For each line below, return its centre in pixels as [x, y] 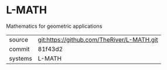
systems [21, 58]
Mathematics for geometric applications [54, 26]
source [18, 39]
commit [19, 49]
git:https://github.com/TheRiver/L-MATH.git [98, 39]
